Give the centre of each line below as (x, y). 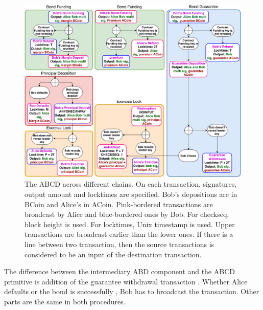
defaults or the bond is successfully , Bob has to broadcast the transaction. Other (132, 291)
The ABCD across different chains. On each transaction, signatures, (131, 184)
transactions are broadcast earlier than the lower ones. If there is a (129, 234)
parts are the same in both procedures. (65, 301)
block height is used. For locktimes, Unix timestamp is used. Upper (130, 224)
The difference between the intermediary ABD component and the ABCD (119, 271)
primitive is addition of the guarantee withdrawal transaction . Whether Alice (126, 281)
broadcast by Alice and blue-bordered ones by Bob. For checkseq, (127, 214)
